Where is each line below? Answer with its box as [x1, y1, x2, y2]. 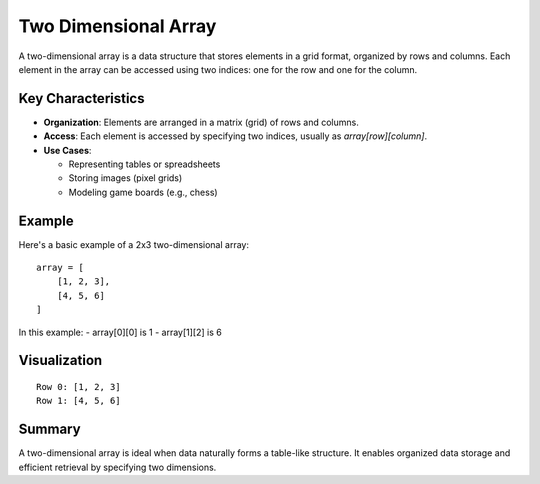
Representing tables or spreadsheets [68, 158, 221, 170]
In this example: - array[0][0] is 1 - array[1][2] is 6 [18, 326, 222, 338]
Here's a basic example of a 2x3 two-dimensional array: [18, 238, 250, 250]
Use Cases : [43, 144, 92, 156]
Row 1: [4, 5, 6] [36, 395, 121, 407]
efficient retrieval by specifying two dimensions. [18, 461, 217, 473]
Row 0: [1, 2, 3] [36, 381, 121, 393]
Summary [18, 421, 81, 438]
